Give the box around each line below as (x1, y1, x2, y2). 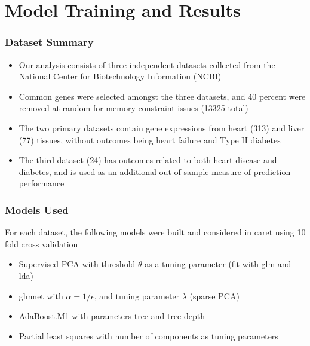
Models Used (5, 202, 69, 217)
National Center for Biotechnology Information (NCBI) (19, 70, 222, 82)
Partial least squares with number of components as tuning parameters (19, 329, 278, 342)
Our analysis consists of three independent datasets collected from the (19, 58, 275, 71)
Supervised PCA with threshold (19, 258, 136, 270)
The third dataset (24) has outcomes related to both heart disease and (19, 154, 277, 166)
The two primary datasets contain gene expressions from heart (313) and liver (19, 121, 305, 134)
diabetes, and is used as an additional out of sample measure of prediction (19, 165, 291, 177)
